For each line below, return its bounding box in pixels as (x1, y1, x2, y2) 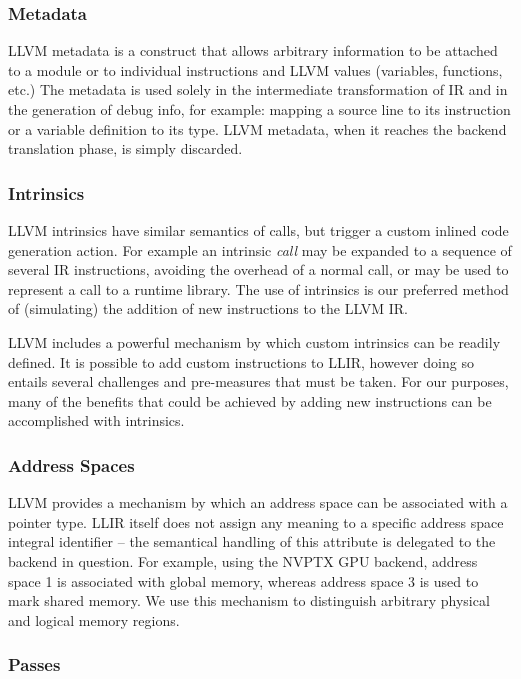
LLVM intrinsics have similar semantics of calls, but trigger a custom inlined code (8, 220, 509, 240)
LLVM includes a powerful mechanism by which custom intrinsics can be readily (8, 331, 501, 352)
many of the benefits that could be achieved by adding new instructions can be (8, 390, 492, 411)
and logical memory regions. (8, 609, 180, 630)
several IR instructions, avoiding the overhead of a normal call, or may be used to (8, 259, 509, 280)
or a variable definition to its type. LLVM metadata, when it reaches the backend (8, 118, 507, 139)
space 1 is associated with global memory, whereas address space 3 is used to (8, 570, 479, 591)
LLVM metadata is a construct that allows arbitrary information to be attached (8, 40, 498, 61)
